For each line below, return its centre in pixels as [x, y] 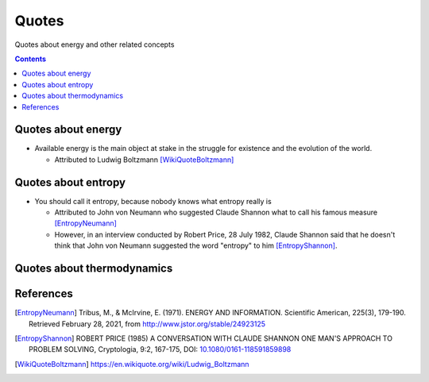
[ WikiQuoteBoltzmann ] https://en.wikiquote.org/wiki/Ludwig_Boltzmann [132, 364]
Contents [31, 59]
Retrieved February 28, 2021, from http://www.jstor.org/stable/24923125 [147, 324]
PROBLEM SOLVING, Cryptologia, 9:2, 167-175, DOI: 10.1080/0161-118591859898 [160, 349]
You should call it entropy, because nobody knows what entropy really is [153, 201]
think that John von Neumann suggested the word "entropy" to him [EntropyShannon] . [196, 245]
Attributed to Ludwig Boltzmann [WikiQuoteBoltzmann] [144, 160]
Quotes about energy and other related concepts [95, 44]
